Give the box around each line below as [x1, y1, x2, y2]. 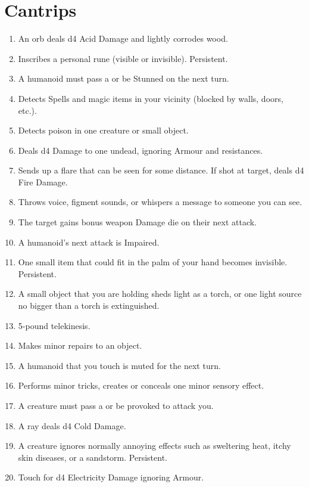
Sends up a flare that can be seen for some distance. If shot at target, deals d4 [18, 164, 304, 176]
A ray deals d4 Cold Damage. [18, 419, 126, 432]
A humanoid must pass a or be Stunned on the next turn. [18, 72, 229, 85]
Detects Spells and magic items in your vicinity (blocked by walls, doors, [18, 92, 283, 104]
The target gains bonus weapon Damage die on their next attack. [18, 216, 257, 228]
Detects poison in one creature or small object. [18, 124, 189, 137]
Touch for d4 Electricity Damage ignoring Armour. [18, 471, 204, 483]
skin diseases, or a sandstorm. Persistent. [18, 451, 167, 463]
